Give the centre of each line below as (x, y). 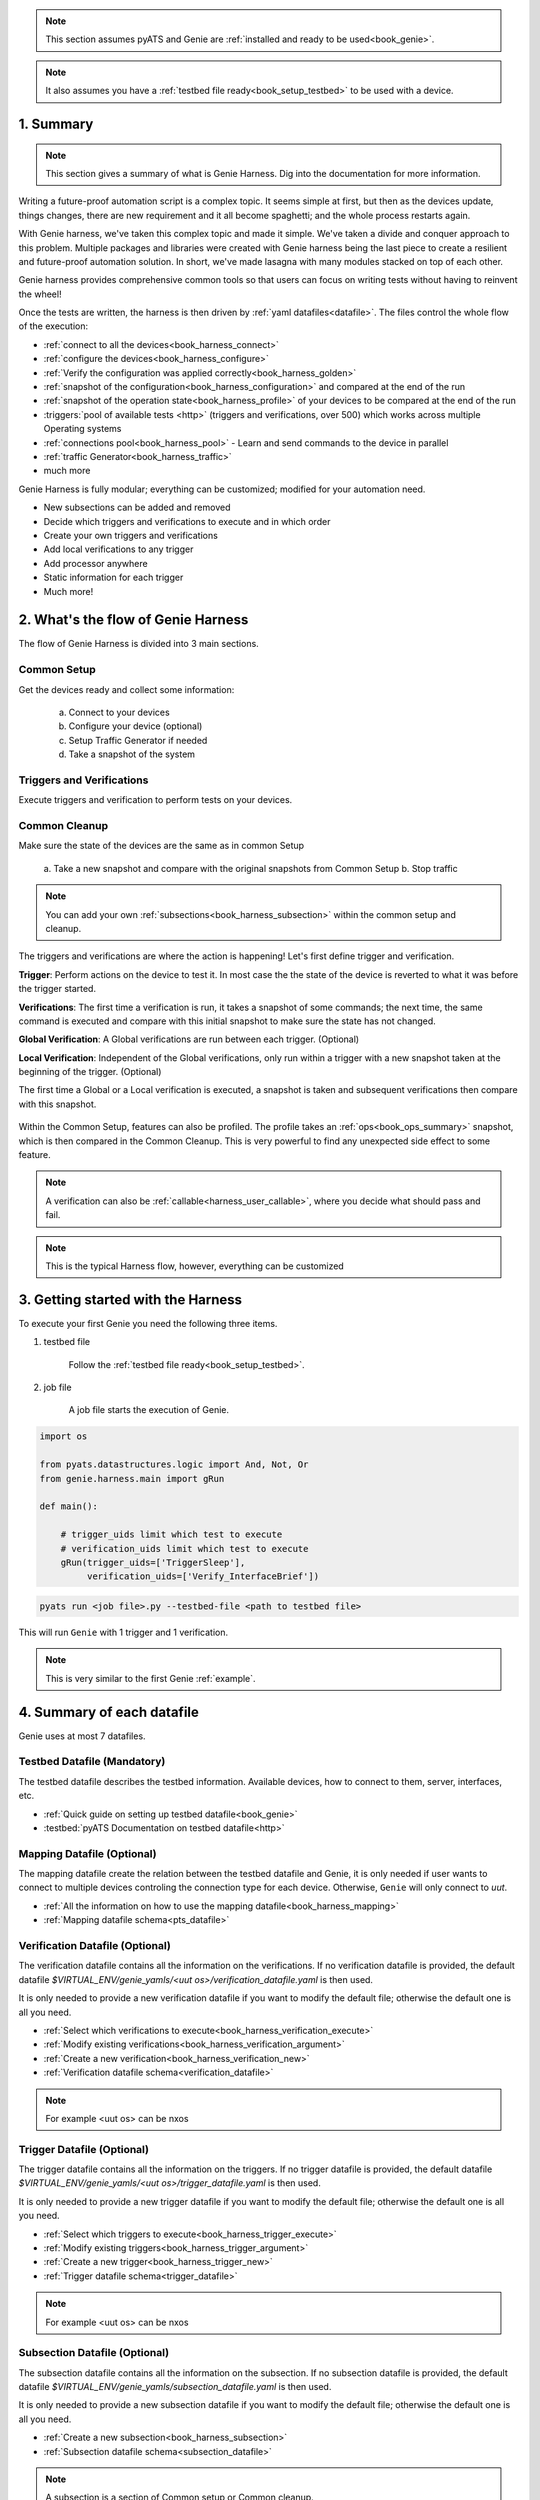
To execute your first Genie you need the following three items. (148, 1323)
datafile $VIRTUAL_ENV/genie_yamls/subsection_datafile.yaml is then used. (175, 2387)
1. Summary (56, 123)
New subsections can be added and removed (137, 507)
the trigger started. (57, 989)
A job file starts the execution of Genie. (149, 1410)
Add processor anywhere (96, 563)
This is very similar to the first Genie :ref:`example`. (150, 1678)
